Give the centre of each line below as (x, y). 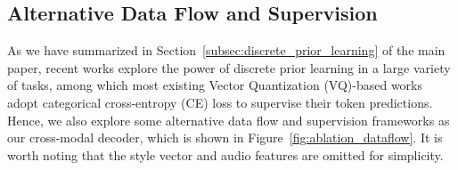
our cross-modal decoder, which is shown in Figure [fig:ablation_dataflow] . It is (225, 138)
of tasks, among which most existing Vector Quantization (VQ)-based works (215, 85)
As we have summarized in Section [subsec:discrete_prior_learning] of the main (226, 50)
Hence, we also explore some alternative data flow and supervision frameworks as (229, 120)
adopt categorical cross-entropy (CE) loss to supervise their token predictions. (220, 102)
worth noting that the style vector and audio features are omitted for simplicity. (225, 154)
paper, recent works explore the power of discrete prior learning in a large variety (229, 67)
